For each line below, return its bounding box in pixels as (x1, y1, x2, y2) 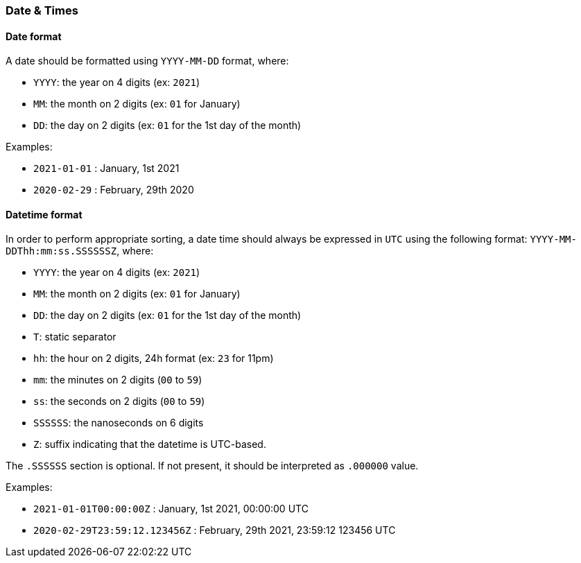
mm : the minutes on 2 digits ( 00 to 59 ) (33, 374, 202, 386)
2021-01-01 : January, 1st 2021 (33, 162, 180, 175)
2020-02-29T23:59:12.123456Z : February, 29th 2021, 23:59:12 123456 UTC (33, 524, 396, 537)
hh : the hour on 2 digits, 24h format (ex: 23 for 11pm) (33, 352, 274, 365)
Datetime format (6, 208, 83, 220)
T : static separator (33, 331, 116, 343)
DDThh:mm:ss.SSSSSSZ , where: (6, 245, 154, 257)
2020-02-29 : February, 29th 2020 (33, 184, 194, 196)
